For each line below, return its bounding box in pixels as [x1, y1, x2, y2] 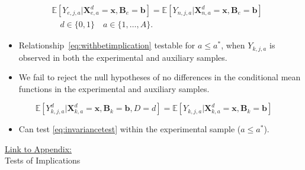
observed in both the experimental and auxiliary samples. [18, 51, 227, 63]
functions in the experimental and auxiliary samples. [18, 82, 210, 94]
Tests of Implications [5, 154, 81, 166]
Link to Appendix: [5, 142, 72, 155]
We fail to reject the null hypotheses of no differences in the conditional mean [18, 71, 301, 83]
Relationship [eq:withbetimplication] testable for [18, 39, 195, 51]
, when [221, 39, 245, 51]
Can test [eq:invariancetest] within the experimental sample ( [18, 123, 241, 135]
